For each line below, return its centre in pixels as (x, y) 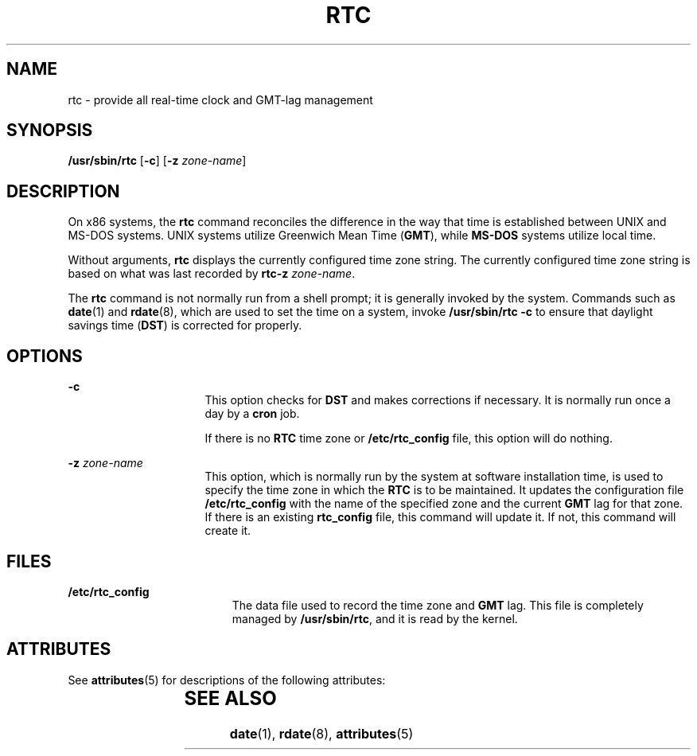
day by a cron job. (252, 414)
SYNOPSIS (50, 131)
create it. (228, 531)
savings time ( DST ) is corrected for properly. (185, 325)
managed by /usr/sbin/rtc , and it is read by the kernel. (375, 618)
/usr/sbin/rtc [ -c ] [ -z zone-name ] (157, 161)
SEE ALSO (230, 698)
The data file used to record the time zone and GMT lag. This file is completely (438, 605)
